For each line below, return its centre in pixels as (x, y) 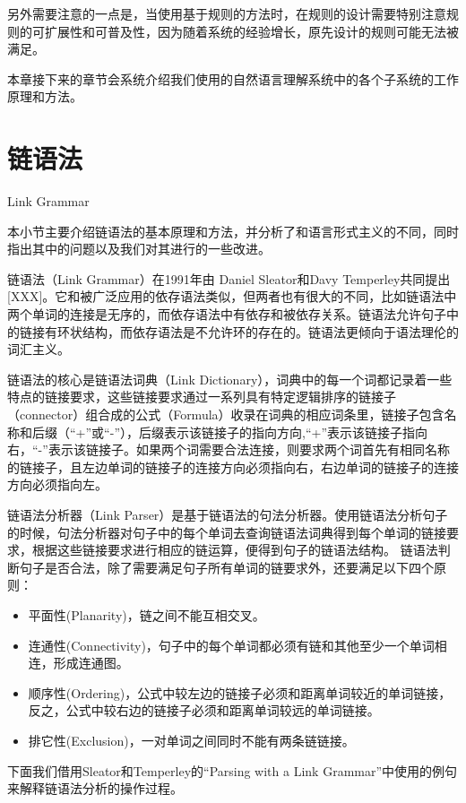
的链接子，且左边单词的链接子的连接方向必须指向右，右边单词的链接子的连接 (233, 466)
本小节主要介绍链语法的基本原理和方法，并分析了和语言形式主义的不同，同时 (233, 231)
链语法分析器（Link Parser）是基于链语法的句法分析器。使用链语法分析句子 (228, 514)
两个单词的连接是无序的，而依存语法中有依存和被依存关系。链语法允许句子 (227, 314)
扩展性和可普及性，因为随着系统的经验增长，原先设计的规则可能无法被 (251, 31)
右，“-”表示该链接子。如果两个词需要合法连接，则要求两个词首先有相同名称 (229, 449)
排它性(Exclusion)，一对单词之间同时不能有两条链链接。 (191, 740)
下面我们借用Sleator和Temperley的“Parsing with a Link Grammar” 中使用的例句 (233, 770)
